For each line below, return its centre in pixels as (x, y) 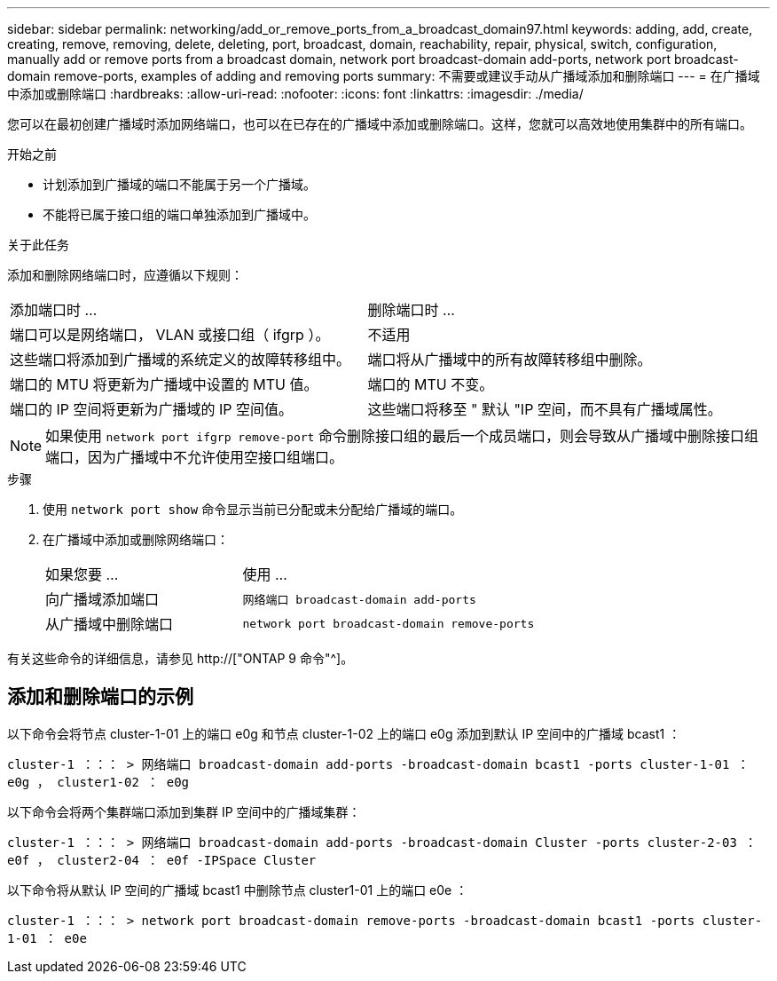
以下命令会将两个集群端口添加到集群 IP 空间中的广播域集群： (184, 811)
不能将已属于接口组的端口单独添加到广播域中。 (179, 214)
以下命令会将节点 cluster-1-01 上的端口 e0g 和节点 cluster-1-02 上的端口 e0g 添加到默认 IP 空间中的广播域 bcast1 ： (344, 733)
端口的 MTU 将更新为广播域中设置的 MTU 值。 (164, 384)
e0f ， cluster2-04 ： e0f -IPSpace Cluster (162, 860)
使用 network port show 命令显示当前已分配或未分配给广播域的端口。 (253, 509)
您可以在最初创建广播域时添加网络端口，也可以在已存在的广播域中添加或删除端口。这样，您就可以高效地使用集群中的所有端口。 (380, 124)
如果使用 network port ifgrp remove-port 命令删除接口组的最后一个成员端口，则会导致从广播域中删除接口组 (402, 436)
